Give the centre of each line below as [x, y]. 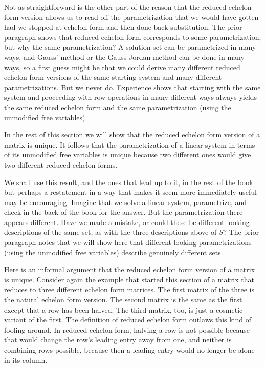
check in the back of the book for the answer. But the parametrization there [124, 212]
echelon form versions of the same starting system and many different [113, 77]
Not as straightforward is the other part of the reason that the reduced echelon [128, 7]
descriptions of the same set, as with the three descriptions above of [111, 232]
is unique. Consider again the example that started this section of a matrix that [129, 279]
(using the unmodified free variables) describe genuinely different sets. [114, 252]
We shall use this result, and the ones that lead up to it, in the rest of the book [129, 182]
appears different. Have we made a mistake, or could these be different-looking [127, 222]
